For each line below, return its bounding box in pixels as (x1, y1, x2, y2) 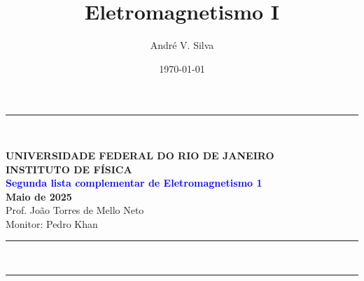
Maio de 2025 (6, 189, 72, 203)
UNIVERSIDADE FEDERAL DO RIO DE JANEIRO (6, 147, 274, 162)
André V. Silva (150, 38, 214, 52)
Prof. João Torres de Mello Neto (6, 203, 144, 217)
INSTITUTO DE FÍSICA (6, 161, 132, 176)
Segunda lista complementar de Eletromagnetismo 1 (6, 175, 262, 190)
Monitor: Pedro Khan (6, 216, 98, 231)
